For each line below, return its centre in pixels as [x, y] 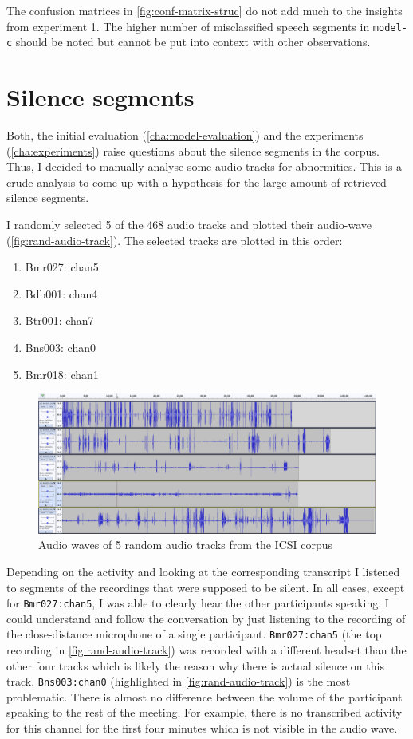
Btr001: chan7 [59, 320]
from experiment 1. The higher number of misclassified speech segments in [188, 26]
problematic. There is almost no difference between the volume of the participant [205, 696]
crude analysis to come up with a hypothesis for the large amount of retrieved [197, 182]
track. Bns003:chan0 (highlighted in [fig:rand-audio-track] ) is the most [179, 681]
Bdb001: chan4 [61, 293]
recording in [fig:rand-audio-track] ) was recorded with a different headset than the [206, 650]
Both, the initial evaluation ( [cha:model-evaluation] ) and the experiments [185, 135]
